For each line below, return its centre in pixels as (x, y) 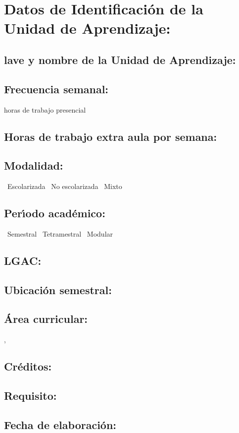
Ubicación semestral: (58, 289)
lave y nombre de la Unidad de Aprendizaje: (120, 59)
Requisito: (30, 396)
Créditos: (28, 366)
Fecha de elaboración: (60, 424)
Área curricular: (46, 319)
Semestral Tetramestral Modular (60, 233)
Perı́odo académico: (55, 213)
